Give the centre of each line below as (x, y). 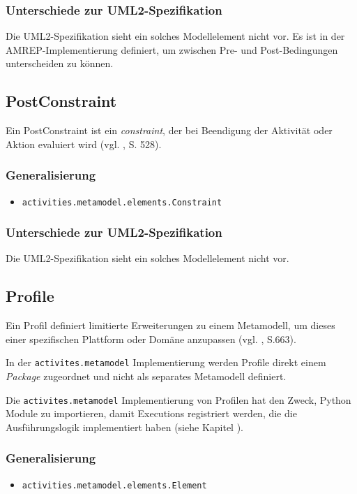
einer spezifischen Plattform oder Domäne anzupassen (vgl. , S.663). (151, 339)
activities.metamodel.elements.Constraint (122, 202)
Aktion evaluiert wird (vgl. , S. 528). (84, 144)
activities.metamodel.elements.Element (114, 485)
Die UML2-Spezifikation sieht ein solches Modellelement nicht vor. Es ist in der (175, 36)
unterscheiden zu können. (60, 63)
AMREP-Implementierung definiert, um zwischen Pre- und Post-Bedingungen (172, 49)
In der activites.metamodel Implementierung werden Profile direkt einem (166, 362)
